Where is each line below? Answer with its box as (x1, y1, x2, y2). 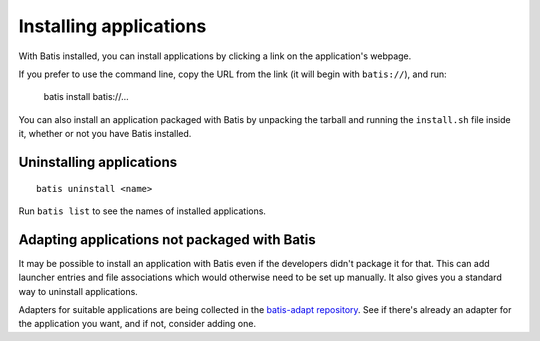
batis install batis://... (43, 91, 129, 103)
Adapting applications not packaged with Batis (18, 231, 316, 248)
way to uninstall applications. (18, 285, 139, 297)
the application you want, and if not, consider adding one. (18, 318, 257, 330)
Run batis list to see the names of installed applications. (18, 205, 267, 217)
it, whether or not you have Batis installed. (18, 128, 192, 140)
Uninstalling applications (18, 153, 178, 170)
